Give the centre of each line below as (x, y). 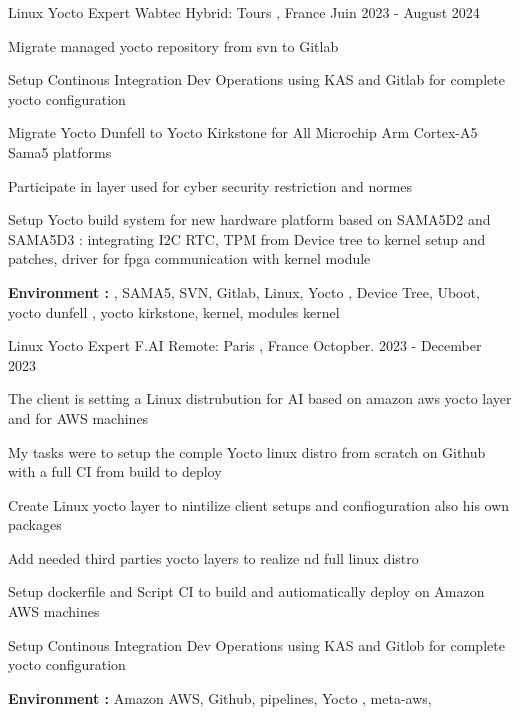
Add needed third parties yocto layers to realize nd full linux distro (213, 557)
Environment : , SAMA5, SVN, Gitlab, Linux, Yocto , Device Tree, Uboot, (244, 291)
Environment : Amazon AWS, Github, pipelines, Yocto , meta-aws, (220, 697)
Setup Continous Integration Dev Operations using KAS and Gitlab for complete (256, 79)
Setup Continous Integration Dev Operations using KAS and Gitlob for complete (256, 644)
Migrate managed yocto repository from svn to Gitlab (173, 45)
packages (35, 524)
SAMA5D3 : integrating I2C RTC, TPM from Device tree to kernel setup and (247, 238)
